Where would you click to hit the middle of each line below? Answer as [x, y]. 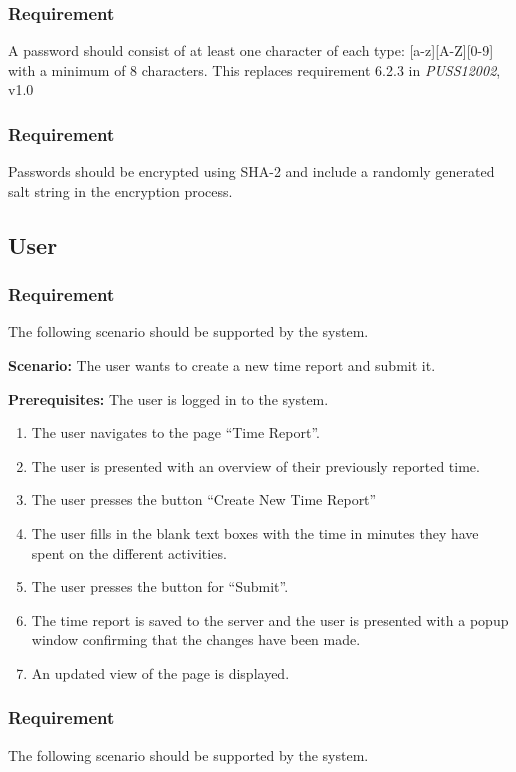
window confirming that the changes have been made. [196, 639]
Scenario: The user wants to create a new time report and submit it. [222, 365]
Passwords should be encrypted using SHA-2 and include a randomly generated [251, 171]
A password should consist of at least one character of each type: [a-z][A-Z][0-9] [251, 50]
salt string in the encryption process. [120, 190]
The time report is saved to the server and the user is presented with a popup [270, 619]
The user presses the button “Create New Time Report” [204, 499]
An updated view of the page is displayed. [160, 672]
